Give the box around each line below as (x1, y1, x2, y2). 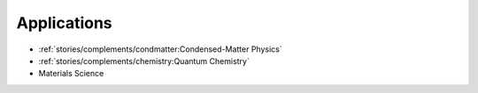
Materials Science (38, 68, 104, 79)
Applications (16, 13, 112, 32)
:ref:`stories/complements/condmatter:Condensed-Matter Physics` (38, 44, 282, 54)
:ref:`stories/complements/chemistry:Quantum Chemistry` (38, 55, 250, 66)
